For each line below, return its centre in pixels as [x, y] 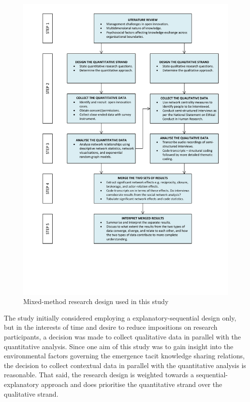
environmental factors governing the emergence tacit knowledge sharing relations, [124, 356]
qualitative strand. [31, 394]
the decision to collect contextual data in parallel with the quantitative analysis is [125, 365]
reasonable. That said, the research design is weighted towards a [99, 375]
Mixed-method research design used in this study [96, 301]
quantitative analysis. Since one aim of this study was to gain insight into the [119, 346]
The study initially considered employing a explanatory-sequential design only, [120, 317]
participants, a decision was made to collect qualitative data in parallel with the [122, 337]
